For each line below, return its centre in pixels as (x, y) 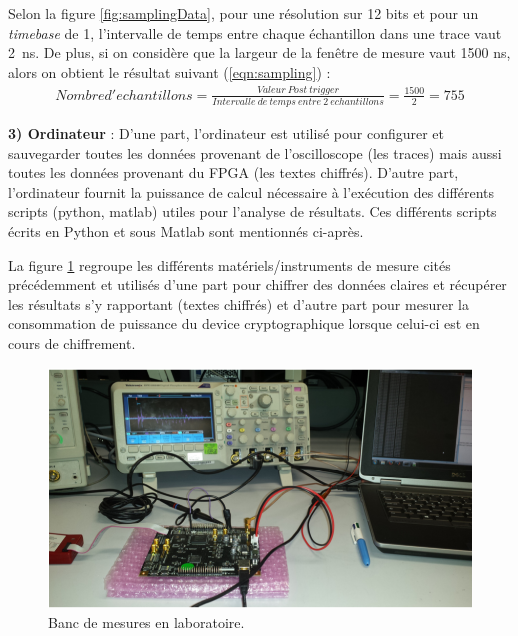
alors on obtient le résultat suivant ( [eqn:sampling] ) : (169, 71)
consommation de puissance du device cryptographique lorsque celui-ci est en (244, 323)
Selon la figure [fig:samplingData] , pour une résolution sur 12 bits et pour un (243, 13)
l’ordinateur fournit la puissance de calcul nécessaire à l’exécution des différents (251, 191)
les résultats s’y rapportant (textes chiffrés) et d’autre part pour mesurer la (238, 303)
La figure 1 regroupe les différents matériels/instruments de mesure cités (229, 264)
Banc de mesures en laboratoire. (146, 621)
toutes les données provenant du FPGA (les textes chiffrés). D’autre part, (233, 172)
